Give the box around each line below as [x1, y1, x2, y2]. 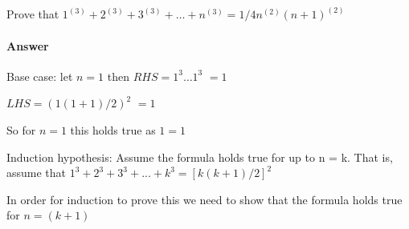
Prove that [6, 6, 59, 22]
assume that [6, 164, 67, 181]
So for [6, 122, 36, 139]
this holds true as [70, 122, 156, 139]
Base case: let [6, 67, 73, 84]
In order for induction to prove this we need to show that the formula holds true [6, 191, 403, 207]
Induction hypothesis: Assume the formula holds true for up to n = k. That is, [6, 148, 393, 165]
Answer [6, 37, 49, 54]
